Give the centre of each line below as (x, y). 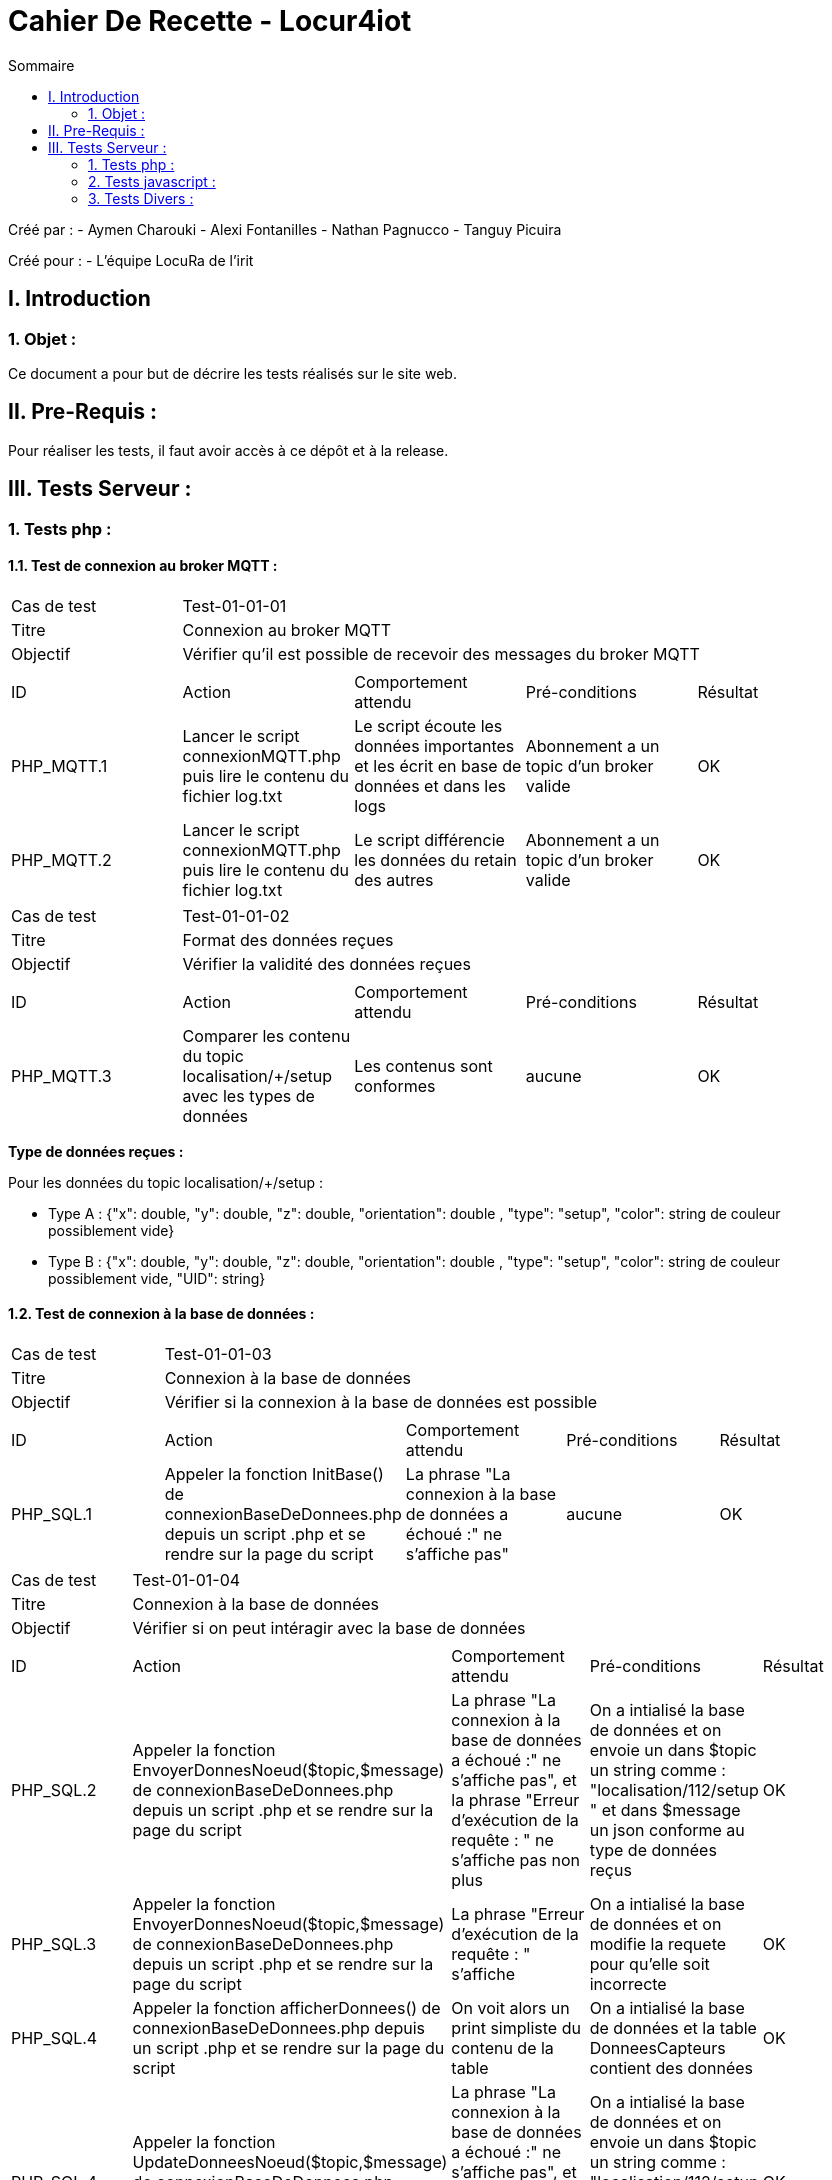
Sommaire (41, 65)
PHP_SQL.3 (54, 1944)
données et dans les (430, 785)
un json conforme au (667, 1830)
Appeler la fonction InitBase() (274, 1474)
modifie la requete (658, 1944)
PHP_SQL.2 (54, 1790)
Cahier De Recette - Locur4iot (210, 21)
